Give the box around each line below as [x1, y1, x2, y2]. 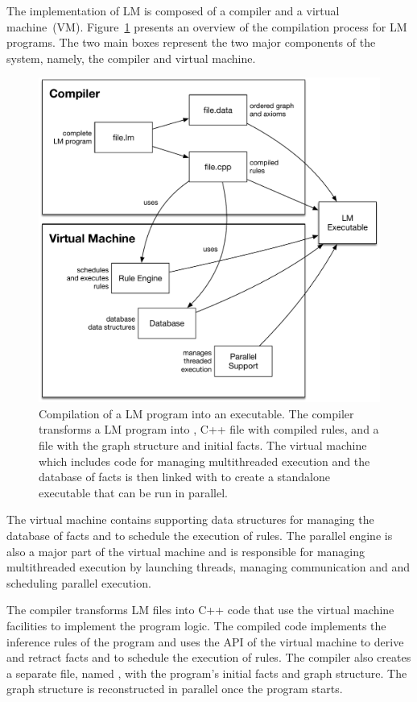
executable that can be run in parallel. [39, 484, 228, 501]
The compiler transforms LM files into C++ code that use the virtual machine [6, 601, 394, 618]
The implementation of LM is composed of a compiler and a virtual [6, 2, 340, 19]
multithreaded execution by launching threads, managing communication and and [6, 559, 411, 575]
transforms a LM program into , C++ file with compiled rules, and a [39, 421, 379, 438]
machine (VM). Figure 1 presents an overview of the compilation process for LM [6, 18, 407, 35]
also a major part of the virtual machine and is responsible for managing [6, 542, 365, 559]
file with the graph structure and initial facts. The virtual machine [39, 437, 367, 454]
